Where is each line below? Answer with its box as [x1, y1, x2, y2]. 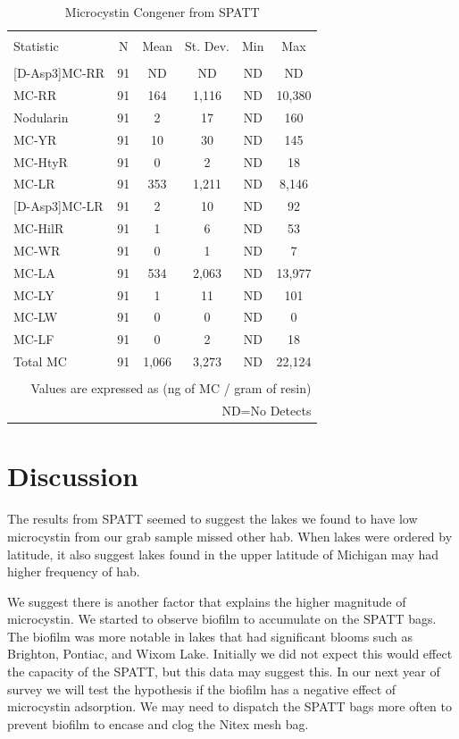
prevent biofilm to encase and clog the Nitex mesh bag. [7, 714, 309, 733]
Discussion [7, 458, 138, 494]
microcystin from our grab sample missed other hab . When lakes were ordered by [7, 526, 453, 545]
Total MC [13, 352, 67, 371]
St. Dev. [185, 37, 229, 55]
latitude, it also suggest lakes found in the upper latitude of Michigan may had [7, 544, 438, 563]
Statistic [13, 37, 59, 55]
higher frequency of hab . [7, 562, 140, 581]
